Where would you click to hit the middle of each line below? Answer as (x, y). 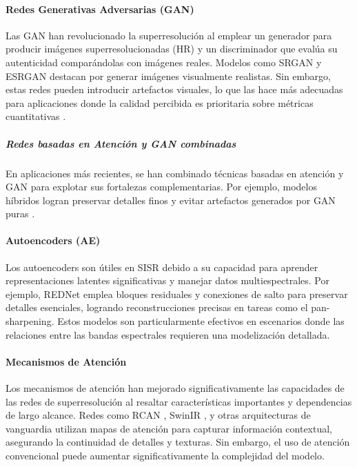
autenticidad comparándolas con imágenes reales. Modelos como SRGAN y (164, 62)
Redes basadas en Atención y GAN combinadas (121, 143)
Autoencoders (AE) (53, 240)
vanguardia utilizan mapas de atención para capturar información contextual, (169, 428)
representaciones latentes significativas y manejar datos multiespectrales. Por (167, 280)
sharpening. (30, 321)
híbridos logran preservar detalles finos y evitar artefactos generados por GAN (171, 200)
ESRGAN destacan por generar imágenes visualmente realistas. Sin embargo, (169, 76)
